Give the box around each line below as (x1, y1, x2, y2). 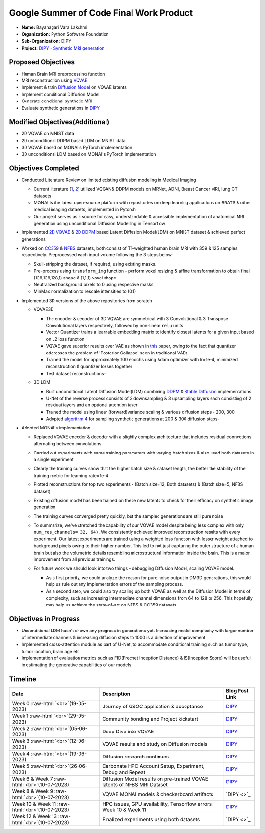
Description (102, 690, 131, 697)
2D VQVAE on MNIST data (21, 130, 75, 137)
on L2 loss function (46, 336, 85, 342)
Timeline (9, 675, 37, 683)
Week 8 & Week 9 (12, 788, 53, 795)
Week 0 (12, 700, 30, 707)
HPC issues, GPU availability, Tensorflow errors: (102, 801, 213, 808)
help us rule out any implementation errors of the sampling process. (46, 581, 184, 587)
